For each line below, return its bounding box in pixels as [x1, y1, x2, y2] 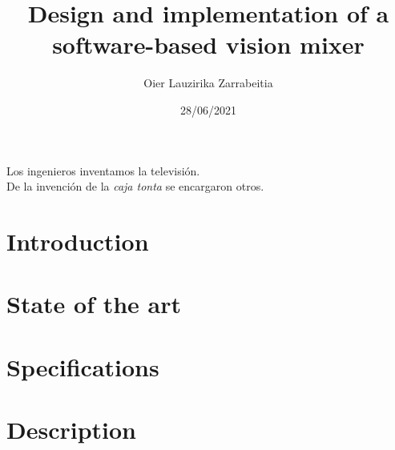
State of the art [6, 287, 182, 320]
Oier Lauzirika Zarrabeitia [143, 74, 273, 91]
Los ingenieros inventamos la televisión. [6, 162, 200, 179]
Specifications [6, 350, 159, 383]
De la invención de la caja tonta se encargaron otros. [6, 178, 264, 195]
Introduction [6, 224, 149, 257]
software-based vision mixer [52, 28, 365, 61]
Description [6, 413, 137, 445]
